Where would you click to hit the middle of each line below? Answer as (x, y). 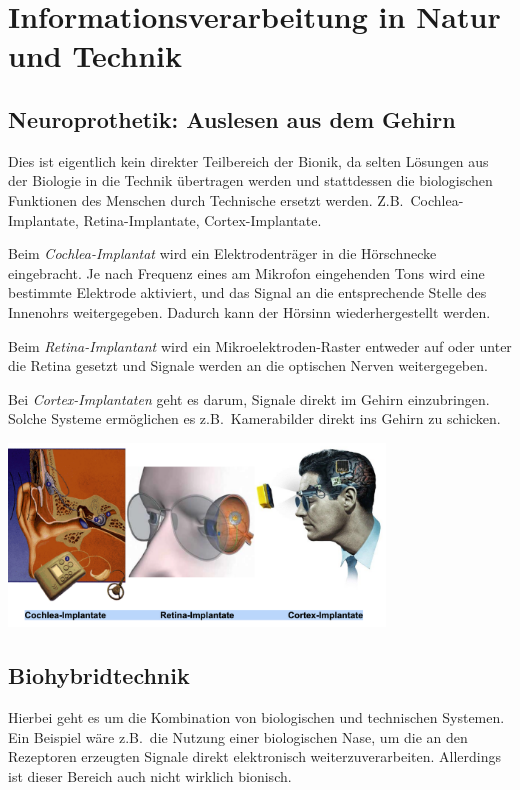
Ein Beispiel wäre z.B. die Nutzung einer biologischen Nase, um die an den (238, 736)
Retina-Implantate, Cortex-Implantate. (202, 219)
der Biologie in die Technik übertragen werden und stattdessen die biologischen (250, 180)
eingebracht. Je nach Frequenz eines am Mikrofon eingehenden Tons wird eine (246, 272)
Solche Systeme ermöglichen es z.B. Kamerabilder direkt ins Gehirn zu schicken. (254, 418)
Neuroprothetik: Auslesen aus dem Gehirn (232, 118)
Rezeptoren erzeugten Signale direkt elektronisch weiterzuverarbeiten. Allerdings (254, 756)
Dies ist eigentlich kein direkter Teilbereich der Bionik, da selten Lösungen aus (248, 160)
